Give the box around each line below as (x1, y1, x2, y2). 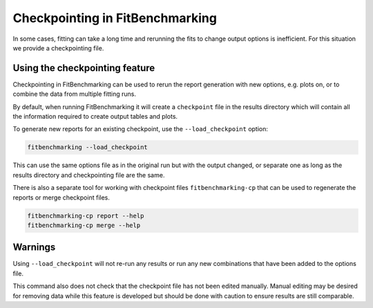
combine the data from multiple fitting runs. (12, 90, 136, 98)
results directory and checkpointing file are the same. (12, 171, 165, 179)
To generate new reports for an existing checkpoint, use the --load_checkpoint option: (12, 125, 269, 133)
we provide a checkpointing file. (12, 44, 104, 52)
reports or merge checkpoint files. (12, 193, 110, 202)
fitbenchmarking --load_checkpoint (27, 144, 148, 151)
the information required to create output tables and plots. (12, 113, 178, 121)
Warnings (12, 242, 56, 253)
